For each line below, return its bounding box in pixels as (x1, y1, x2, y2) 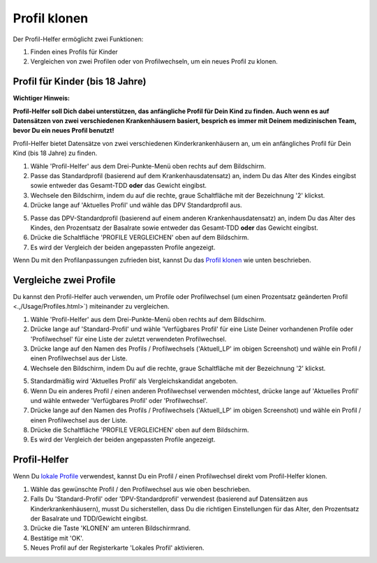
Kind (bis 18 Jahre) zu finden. (13, 149, 98, 157)
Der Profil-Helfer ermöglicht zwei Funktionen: (13, 35, 144, 43)
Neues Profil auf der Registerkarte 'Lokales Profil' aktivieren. (30, 543, 205, 552)
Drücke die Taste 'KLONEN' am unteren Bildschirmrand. (30, 524, 191, 532)
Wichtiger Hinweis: (13, 94, 70, 103)
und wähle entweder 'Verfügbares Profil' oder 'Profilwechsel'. (30, 396, 208, 404)
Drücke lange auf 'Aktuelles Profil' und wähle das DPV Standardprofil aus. (30, 201, 242, 210)
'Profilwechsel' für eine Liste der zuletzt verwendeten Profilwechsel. (30, 335, 227, 343)
